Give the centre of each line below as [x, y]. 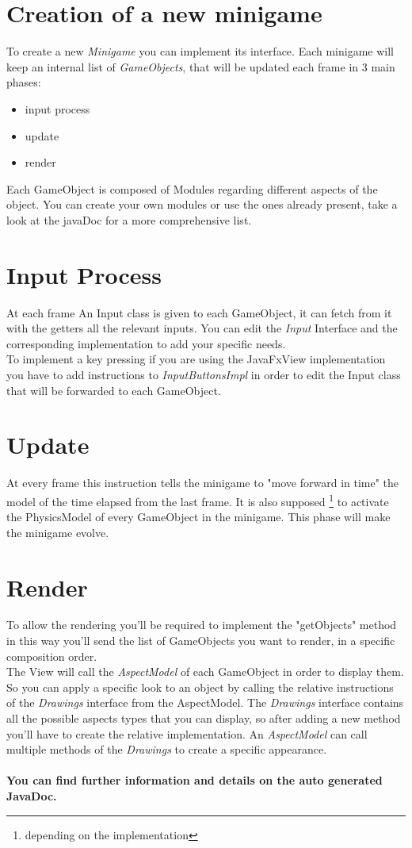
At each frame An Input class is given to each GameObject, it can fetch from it [199, 312]
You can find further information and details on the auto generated [195, 780]
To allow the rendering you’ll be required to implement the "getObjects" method [202, 625]
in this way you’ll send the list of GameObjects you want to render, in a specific [201, 641]
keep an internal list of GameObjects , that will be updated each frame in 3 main [201, 66]
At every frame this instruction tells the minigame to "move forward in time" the [203, 483]
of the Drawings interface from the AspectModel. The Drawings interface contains [205, 702]
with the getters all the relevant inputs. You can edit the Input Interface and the [202, 328]
